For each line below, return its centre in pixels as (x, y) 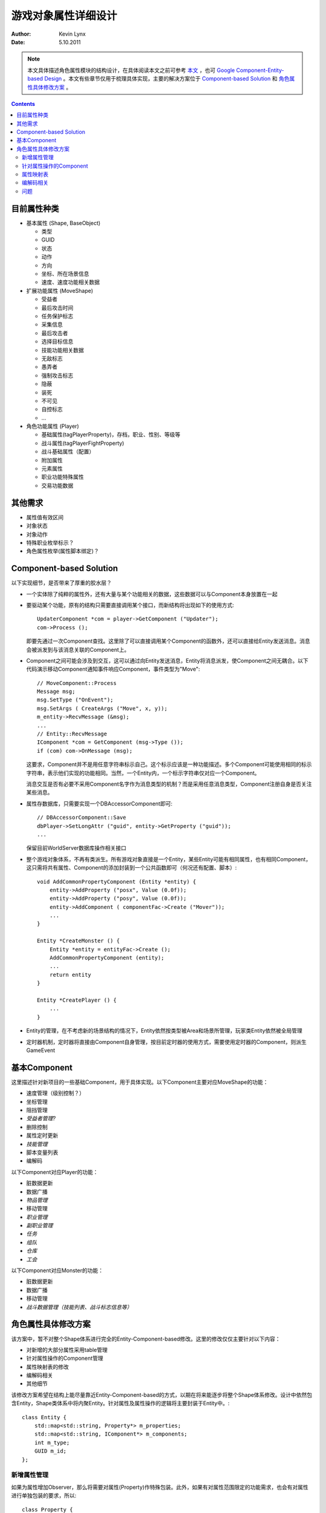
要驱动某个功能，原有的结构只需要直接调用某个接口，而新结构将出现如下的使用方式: (130, 605)
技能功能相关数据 (62, 350)
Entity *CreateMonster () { (78, 941)
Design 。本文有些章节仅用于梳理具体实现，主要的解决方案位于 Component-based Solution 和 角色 (167, 79)
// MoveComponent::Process (77, 683)
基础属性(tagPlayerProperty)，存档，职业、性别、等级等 (111, 435)
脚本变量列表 (42, 1152)
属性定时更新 (42, 1135)
